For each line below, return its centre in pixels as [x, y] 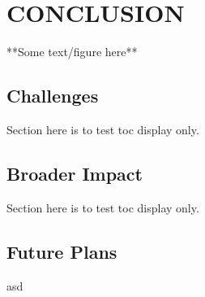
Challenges [53, 96]
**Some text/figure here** [72, 52]
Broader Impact [75, 173]
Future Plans [62, 251]
